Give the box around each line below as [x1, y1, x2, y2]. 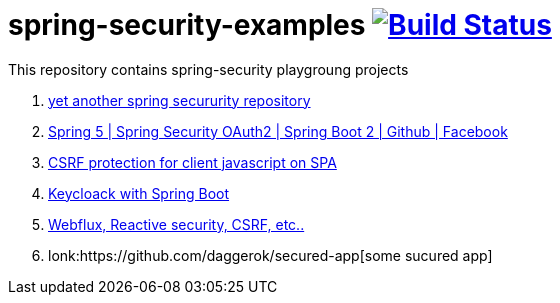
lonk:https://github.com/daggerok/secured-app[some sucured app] [48, 246, 493, 264]
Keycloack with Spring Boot [48, 184, 230, 202]
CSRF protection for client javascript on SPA [48, 153, 337, 171]
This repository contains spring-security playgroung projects [8, 60, 409, 78]
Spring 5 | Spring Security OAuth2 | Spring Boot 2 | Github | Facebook [48, 122, 508, 140]
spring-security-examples [8, 8, 366, 42]
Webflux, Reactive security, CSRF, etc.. [48, 215, 305, 233]
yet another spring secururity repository [48, 91, 311, 109]
